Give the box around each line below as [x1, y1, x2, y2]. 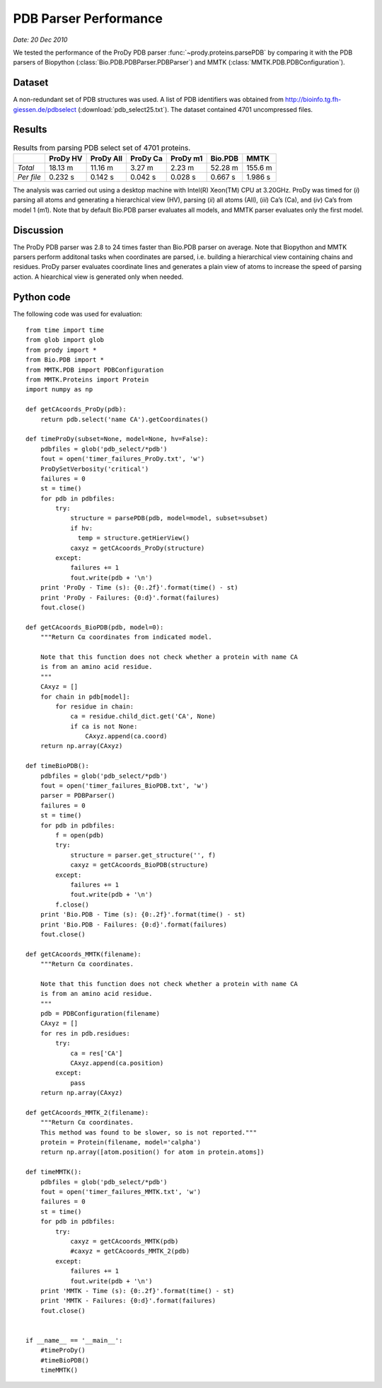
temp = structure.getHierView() [78, 534, 190, 542]
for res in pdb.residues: [40, 1029, 131, 1037]
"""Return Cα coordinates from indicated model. [40, 633, 212, 641]
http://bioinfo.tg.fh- [285, 96, 342, 104]
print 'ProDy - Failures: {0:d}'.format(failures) [40, 593, 220, 602]
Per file [17, 172, 42, 182]
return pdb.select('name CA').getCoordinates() [40, 415, 209, 423]
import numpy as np [25, 386, 93, 394]
